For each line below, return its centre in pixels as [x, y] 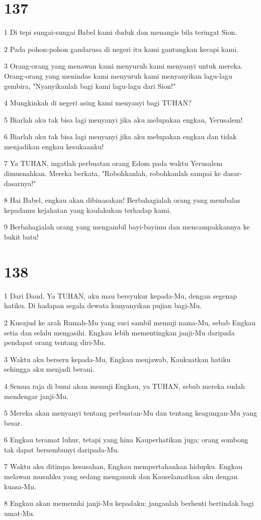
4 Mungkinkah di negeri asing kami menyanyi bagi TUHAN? [98, 103]
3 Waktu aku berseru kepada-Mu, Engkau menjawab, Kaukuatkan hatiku [117, 359]
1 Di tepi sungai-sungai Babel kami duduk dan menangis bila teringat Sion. [121, 32]
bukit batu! [21, 237]
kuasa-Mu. [20, 486]
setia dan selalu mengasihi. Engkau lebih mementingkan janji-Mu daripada [119, 332]
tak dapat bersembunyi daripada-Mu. [62, 449]
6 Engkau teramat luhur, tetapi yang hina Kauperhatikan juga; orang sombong [126, 440]
